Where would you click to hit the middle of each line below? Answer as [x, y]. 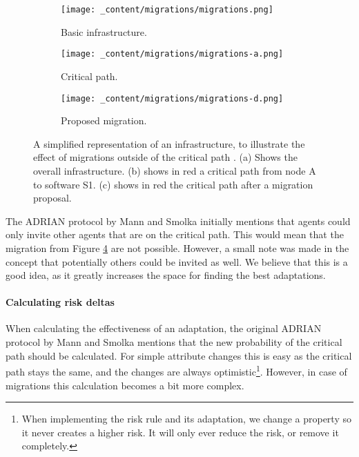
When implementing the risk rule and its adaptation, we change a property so [186, 419]
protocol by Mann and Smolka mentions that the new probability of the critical [174, 342]
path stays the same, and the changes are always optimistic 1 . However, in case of [176, 370]
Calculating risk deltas [60, 302]
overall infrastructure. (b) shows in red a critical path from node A [175, 170]
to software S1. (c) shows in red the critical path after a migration [173, 184]
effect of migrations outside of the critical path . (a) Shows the [165, 157]
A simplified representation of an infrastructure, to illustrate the [169, 143]
